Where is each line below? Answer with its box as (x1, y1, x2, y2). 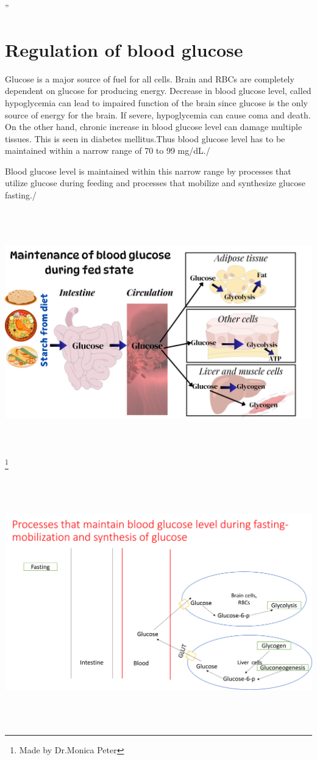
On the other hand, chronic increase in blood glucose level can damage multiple (5, 120, 302, 133)
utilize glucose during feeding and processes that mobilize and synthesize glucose (5, 176, 305, 189)
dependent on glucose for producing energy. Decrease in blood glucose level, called (5, 84, 312, 97)
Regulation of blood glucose (5, 37, 243, 62)
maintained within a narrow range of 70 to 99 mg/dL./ (5, 144, 210, 157)
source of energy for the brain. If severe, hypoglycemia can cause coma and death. (5, 108, 311, 121)
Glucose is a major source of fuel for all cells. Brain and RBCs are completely (5, 72, 294, 85)
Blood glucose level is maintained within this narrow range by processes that (5, 164, 291, 177)
